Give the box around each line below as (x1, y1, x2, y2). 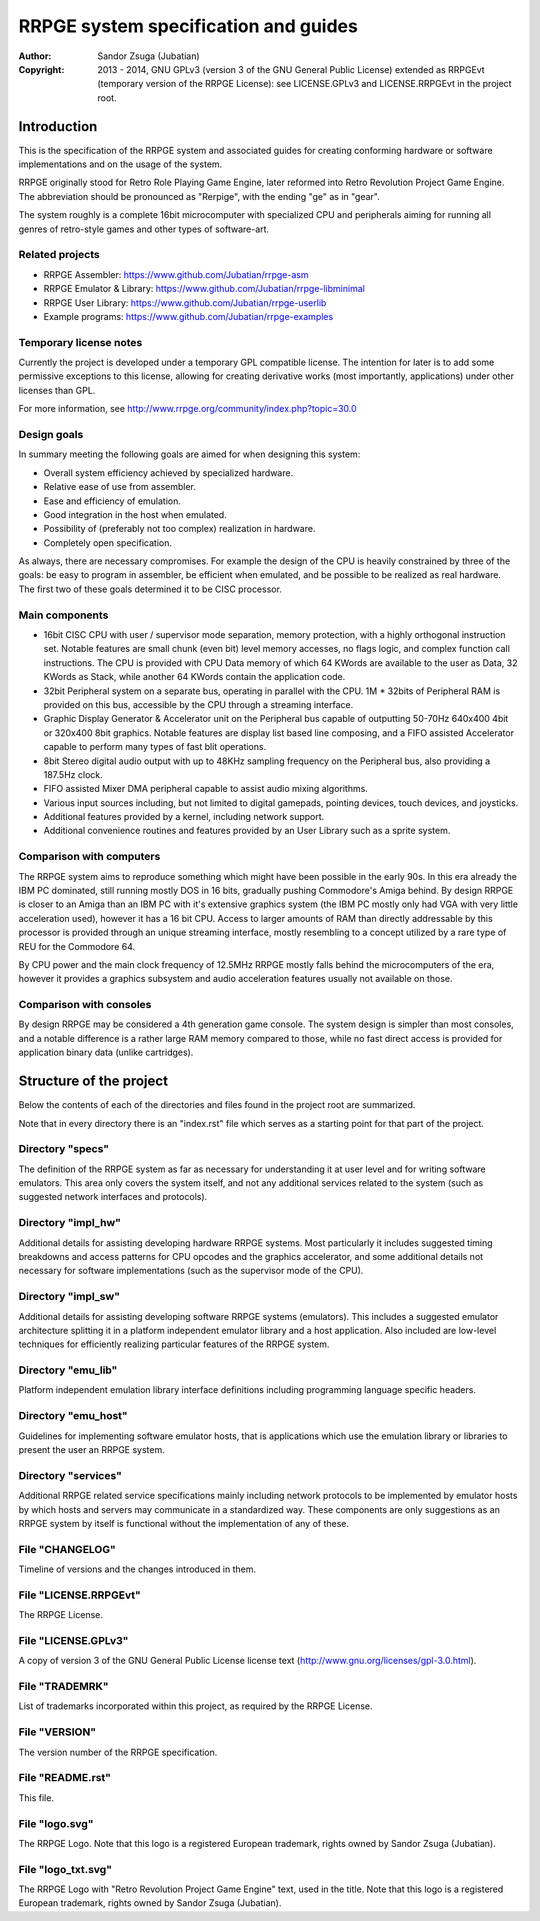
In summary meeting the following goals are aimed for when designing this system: (18, 448, 361, 460)
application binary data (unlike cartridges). (18, 1046, 194, 1059)
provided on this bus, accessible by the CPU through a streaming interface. (43, 698, 354, 710)
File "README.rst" (18, 1771, 112, 1785)
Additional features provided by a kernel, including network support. (43, 811, 325, 823)
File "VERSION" (18, 1725, 97, 1739)
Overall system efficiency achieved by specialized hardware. (43, 466, 294, 479)
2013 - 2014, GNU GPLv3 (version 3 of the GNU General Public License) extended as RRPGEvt (97, 63, 485, 75)
